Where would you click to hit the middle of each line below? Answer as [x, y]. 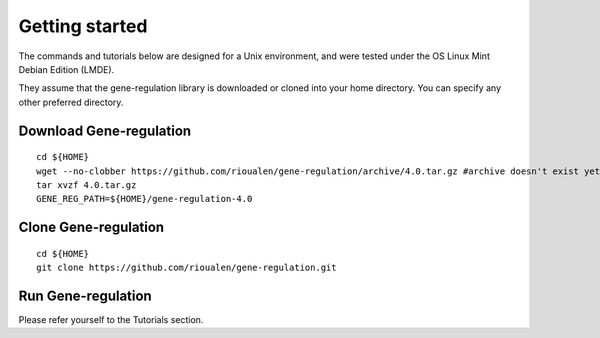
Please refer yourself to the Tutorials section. [111, 319]
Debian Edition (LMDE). [66, 69]
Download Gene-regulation [105, 130]
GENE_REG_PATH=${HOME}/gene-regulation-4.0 [144, 199]
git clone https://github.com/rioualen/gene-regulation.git [186, 268]
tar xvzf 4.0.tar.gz [86, 184]
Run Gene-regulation [85, 295]
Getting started [83, 26]
